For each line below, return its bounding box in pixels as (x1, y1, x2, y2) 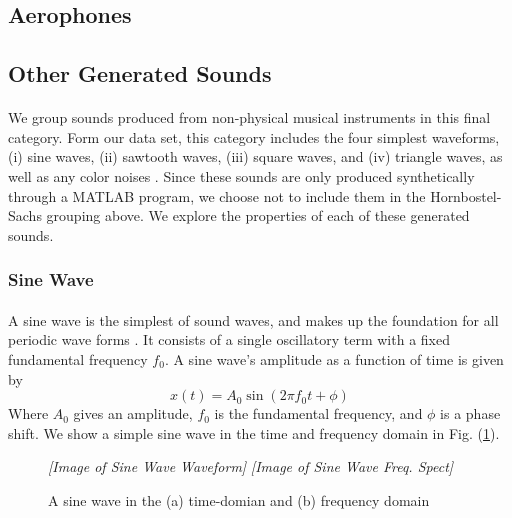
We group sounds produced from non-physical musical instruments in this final (8, 107, 491, 128)
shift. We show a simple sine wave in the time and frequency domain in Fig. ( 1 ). (8, 422, 500, 443)
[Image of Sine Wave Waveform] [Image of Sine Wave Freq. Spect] (48, 456, 454, 477)
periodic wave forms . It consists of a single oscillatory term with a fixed (8, 329, 450, 350)
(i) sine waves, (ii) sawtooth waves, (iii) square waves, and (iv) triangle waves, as (8, 146, 503, 167)
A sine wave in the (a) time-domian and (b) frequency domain (48, 489, 430, 510)
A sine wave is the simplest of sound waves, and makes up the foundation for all (8, 309, 499, 330)
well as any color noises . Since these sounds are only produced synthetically (8, 165, 475, 186)
